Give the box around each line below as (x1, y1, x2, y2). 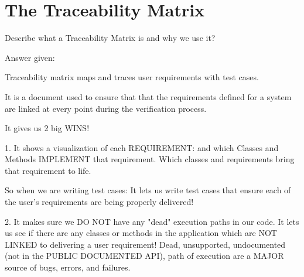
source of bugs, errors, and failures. (5, 261, 131, 273)
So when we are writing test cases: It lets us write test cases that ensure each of (5, 184, 291, 196)
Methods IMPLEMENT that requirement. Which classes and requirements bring (5, 153, 295, 165)
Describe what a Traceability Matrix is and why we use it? (5, 32, 216, 44)
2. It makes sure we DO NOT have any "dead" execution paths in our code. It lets (5, 215, 299, 227)
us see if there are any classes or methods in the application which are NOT (5, 227, 277, 239)
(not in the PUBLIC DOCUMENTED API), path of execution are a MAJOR (5, 249, 284, 262)
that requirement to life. (5, 164, 91, 176)
